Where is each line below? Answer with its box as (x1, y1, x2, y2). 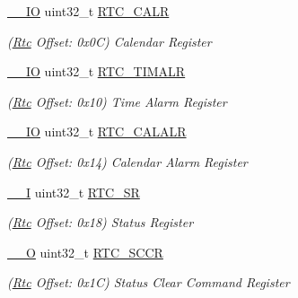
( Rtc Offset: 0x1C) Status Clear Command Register (7, 273, 290, 292)
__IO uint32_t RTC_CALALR (7, 122, 187, 141)
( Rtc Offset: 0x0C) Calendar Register (7, 31, 212, 50)
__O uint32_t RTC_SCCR (7, 242, 163, 261)
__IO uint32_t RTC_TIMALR (7, 62, 186, 81)
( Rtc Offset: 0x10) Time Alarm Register (7, 92, 227, 110)
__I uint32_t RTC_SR (7, 182, 140, 201)
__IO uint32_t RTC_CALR (7, 2, 170, 20)
